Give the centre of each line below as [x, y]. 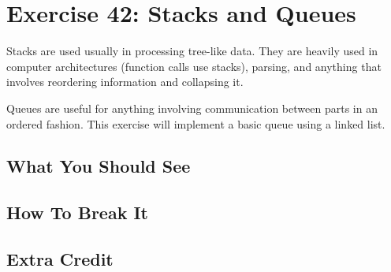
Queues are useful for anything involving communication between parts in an [192, 108]
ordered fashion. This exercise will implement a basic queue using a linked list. [196, 123]
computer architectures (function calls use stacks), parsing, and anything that [194, 66]
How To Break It [77, 212]
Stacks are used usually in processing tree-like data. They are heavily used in [192, 51]
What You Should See [99, 166]
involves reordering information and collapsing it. [125, 82]
